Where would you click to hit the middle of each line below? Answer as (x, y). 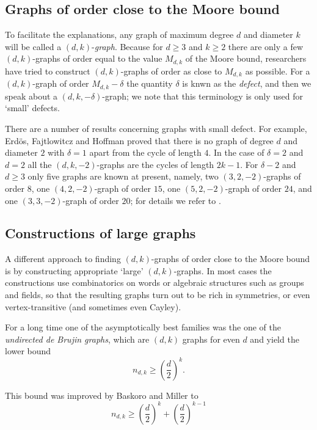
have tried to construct (48, 71)
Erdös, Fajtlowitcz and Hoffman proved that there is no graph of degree (139, 140)
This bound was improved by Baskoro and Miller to (102, 395)
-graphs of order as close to (171, 71)
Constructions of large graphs (100, 233)
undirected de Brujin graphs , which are (77, 339)
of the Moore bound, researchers (246, 58)
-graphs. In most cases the (223, 270)
